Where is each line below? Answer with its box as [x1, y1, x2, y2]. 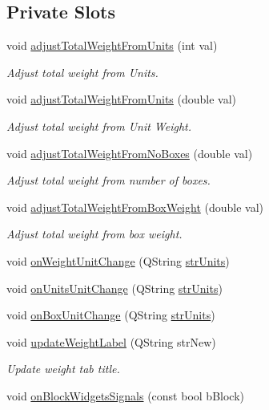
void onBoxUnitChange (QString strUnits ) [6, 306, 215, 323]
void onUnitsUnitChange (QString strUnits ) [6, 279, 223, 296]
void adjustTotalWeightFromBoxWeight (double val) [6, 198, 264, 215]
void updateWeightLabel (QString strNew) [6, 333, 216, 350]
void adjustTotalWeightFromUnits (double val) [6, 91, 237, 108]
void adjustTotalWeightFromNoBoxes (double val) [6, 144, 253, 161]
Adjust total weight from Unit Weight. [6, 117, 192, 134]
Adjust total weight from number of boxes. [6, 172, 211, 189]
